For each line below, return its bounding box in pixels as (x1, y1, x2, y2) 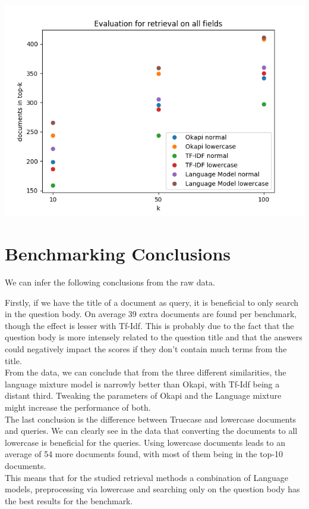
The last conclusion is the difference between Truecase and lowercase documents (5, 412, 297, 425)
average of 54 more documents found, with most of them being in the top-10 (5, 448, 283, 460)
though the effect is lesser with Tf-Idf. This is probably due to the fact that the (5, 319, 294, 331)
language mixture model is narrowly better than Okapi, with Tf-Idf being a (5, 377, 280, 390)
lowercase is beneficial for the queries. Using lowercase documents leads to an (5, 436, 285, 448)
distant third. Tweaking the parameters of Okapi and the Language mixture (5, 389, 282, 402)
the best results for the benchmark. (5, 494, 133, 507)
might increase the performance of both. (5, 401, 151, 413)
